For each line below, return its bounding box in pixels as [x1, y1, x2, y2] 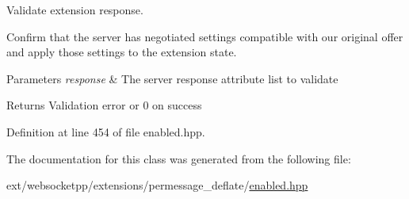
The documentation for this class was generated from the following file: [6, 150, 351, 166]
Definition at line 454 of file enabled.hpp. [6, 123, 205, 140]
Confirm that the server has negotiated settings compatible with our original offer [6, 28, 403, 44]
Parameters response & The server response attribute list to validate [6, 70, 338, 86]
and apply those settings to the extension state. [6, 44, 237, 60]
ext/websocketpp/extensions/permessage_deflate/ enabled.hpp [6, 177, 308, 193]
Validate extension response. [6, 2, 143, 17]
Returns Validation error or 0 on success [6, 97, 202, 113]
